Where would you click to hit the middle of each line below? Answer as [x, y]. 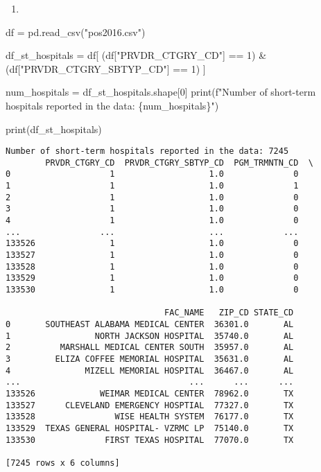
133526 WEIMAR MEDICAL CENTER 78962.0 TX [150, 393]
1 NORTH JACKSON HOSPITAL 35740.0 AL [150, 336]
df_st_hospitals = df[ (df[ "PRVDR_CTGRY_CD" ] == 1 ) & [136, 55]
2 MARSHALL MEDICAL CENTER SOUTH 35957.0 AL [150, 348]
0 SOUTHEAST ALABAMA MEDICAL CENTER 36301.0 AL [150, 324]
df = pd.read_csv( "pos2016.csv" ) [76, 32]
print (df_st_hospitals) [54, 129]
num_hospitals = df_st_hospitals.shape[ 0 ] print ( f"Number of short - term [161, 92]
